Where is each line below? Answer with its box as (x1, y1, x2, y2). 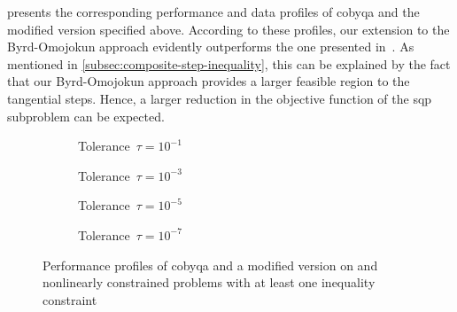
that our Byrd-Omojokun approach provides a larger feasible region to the (7, 72, 410, 90)
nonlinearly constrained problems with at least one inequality (43, 273, 376, 292)
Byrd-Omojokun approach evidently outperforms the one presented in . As (7, 37, 414, 56)
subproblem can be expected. (7, 106, 165, 125)
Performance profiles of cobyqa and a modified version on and (43, 255, 378, 274)
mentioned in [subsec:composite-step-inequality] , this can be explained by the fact (7, 54, 451, 73)
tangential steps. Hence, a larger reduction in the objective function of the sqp (7, 89, 432, 107)
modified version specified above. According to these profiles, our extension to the (7, 19, 450, 38)
